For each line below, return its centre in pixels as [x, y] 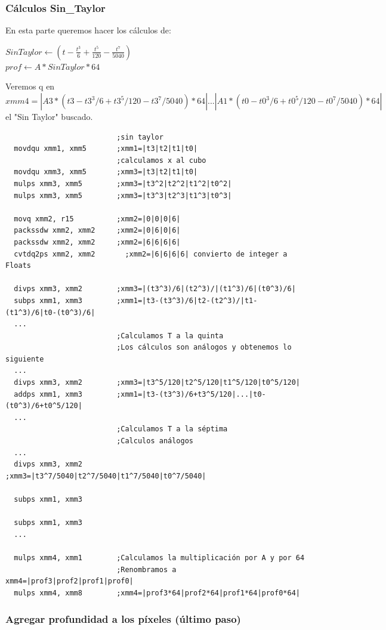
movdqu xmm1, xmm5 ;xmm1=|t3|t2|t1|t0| [106, 149]
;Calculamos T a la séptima [172, 429]
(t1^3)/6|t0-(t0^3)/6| [50, 312]
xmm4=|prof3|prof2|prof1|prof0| [70, 581]
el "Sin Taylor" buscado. [49, 116]
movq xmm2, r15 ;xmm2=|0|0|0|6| [97, 219]
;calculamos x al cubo [161, 160]
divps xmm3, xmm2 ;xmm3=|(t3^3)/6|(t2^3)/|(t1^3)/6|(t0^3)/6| [155, 289]
